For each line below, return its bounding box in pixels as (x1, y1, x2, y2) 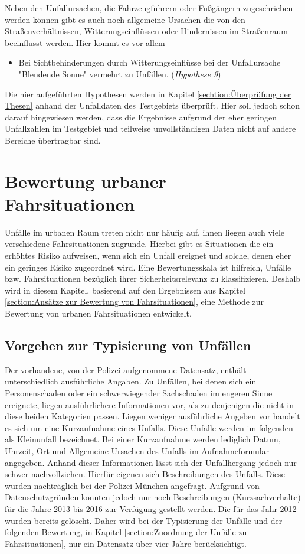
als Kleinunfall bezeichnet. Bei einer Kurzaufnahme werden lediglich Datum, (5, 433, 281, 445)
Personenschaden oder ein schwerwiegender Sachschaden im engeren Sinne (5, 386, 273, 399)
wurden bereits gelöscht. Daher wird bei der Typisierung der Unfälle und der (5, 514, 283, 526)
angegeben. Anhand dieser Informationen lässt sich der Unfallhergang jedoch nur (5, 456, 297, 468)
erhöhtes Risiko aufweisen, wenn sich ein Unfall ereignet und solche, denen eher (5, 249, 291, 262)
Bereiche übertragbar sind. (5, 133, 101, 146)
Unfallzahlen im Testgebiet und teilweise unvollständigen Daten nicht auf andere (5, 122, 296, 135)
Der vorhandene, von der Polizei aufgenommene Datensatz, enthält (5, 363, 247, 376)
